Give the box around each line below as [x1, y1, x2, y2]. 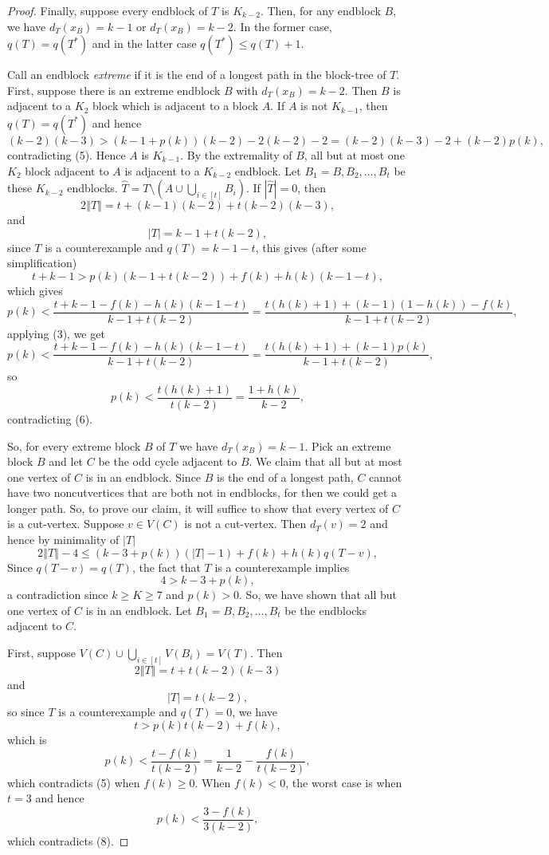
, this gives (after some [255, 238, 367, 255]
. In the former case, [233, 18, 332, 34]
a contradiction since [7, 586, 108, 603]
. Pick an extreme [304, 437, 391, 454]
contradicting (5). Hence [7, 146, 126, 163]
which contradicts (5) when [7, 774, 140, 790]
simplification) [7, 254, 77, 271]
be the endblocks [284, 601, 367, 618]
